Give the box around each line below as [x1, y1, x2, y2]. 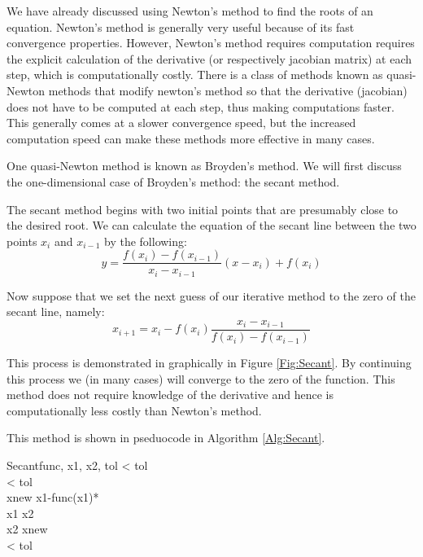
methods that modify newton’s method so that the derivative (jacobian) [48, 81, 408, 99]
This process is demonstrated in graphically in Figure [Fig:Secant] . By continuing [7, 354, 412, 371]
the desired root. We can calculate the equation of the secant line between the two [7, 217, 416, 234]
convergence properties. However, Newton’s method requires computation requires [7, 34, 415, 51]
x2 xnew [7, 520, 48, 537]
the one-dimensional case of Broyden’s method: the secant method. [7, 173, 340, 190]
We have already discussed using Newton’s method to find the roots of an [7, 2, 373, 19]
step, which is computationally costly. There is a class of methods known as [7, 66, 383, 83]
